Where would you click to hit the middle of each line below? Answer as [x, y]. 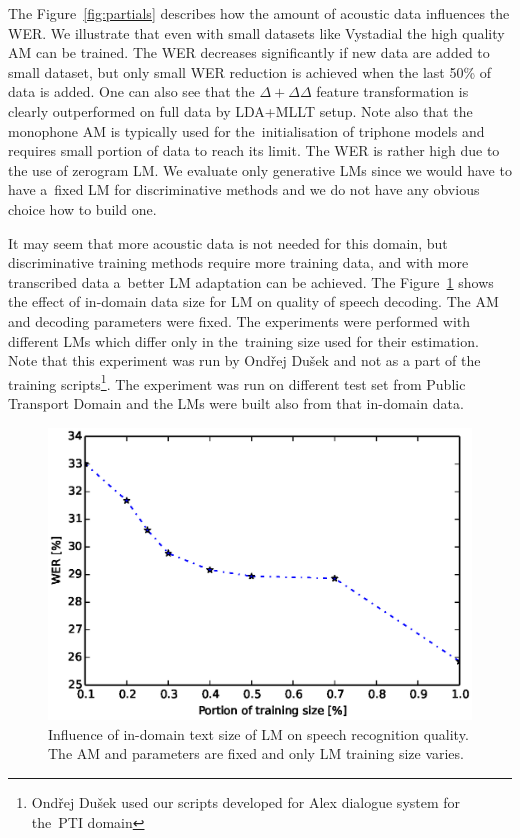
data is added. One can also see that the [131, 91]
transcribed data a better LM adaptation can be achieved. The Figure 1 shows [251, 281]
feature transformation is [392, 91]
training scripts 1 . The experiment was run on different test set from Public [237, 382]
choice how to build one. [82, 208]
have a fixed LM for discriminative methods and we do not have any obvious [244, 189]
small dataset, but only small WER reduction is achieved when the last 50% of [250, 71]
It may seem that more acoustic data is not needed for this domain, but [228, 242]
